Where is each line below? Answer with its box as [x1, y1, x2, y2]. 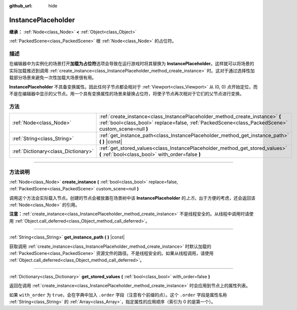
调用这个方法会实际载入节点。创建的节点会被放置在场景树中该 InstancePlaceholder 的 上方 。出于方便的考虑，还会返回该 [9, 195, 256, 201]
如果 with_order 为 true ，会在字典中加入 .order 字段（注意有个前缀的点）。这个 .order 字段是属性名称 [9, 292, 227, 298]
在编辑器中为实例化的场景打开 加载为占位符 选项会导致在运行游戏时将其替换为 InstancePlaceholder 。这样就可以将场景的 [9, 61, 254, 67]
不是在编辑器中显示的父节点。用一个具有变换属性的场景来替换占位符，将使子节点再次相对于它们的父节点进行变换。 [9, 91, 244, 96]
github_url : [9, 3, 32, 8]
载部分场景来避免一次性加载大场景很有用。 [9, 75, 96, 80]
